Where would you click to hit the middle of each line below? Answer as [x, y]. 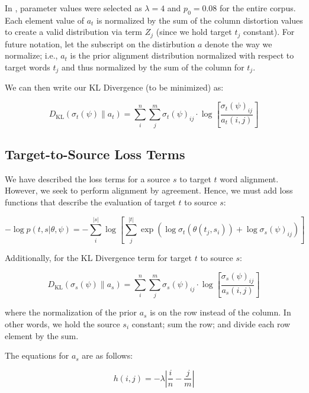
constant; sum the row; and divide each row [211, 323]
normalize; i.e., [31, 55]
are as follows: [107, 355]
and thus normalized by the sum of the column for [153, 67]
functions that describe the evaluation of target [90, 202]
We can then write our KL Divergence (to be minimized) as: [114, 87]
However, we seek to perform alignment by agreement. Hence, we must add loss [149, 190]
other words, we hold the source [62, 323]
